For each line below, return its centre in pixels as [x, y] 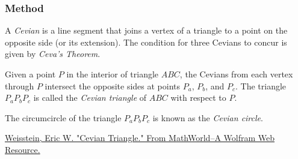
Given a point [30, 74]
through [20, 85]
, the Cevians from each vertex [236, 74]
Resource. [23, 149]
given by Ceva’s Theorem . [53, 54]
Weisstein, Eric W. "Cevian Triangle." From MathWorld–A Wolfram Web [140, 138]
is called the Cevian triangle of [90, 97]
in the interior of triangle [113, 74]
